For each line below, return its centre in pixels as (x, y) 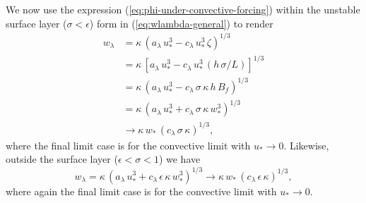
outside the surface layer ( (62, 159)
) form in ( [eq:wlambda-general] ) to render (181, 23)
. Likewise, (306, 145)
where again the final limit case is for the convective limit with (141, 191)
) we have (179, 159)
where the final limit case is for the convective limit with (128, 145)
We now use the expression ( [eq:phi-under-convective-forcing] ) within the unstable (183, 9)
